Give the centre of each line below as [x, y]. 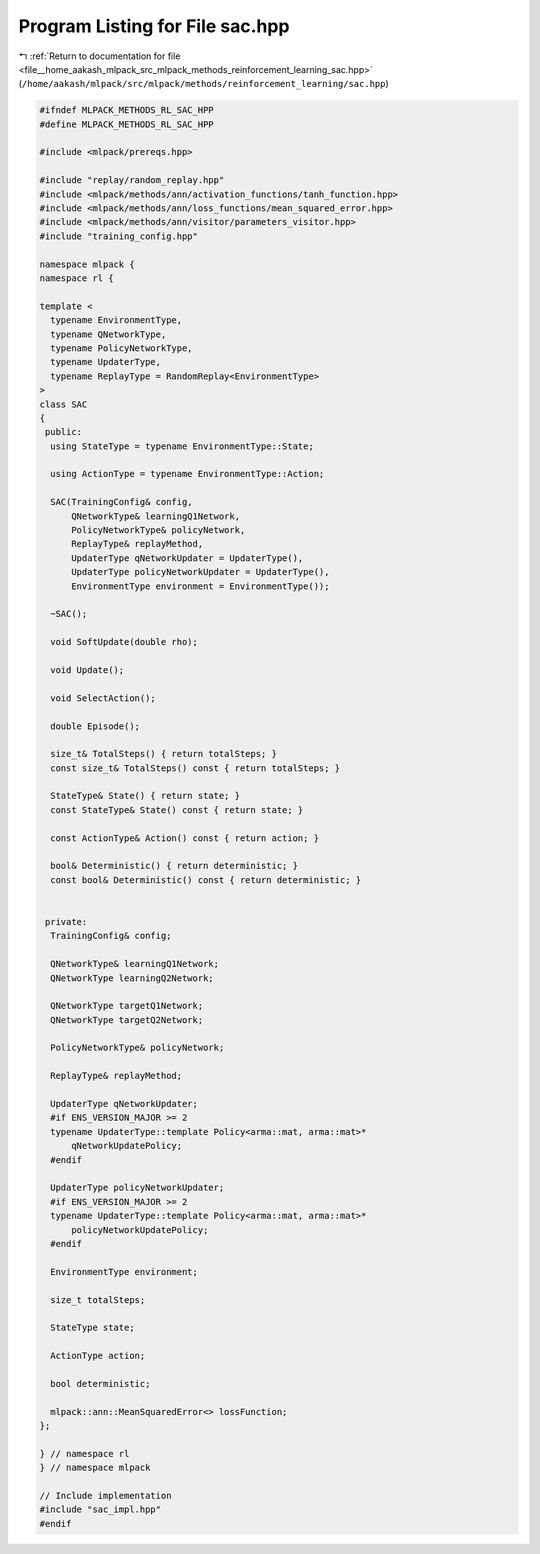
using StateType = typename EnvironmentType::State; [182, 446]
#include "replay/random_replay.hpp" [132, 180]
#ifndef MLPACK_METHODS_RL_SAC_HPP [126, 110]
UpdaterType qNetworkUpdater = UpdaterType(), [187, 558]
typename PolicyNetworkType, [122, 348]
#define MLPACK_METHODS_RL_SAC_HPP [126, 124]
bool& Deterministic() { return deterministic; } [174, 866]
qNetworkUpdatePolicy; [127, 1146]
